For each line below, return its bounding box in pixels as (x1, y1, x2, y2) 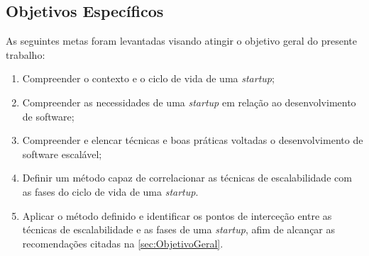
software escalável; (22, 146, 102, 161)
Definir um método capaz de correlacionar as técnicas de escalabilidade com (22, 170, 352, 185)
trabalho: (6, 47, 45, 62)
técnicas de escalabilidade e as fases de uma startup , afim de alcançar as (22, 222, 336, 237)
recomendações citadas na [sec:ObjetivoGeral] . (22, 235, 224, 250)
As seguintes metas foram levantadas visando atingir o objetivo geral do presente (6, 33, 357, 48)
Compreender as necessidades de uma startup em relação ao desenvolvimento (22, 94, 356, 109)
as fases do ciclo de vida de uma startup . (22, 184, 199, 199)
